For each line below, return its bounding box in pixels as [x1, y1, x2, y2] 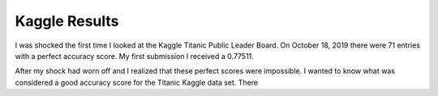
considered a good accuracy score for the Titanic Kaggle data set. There [15, 77, 259, 87]
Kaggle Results [15, 12, 119, 30]
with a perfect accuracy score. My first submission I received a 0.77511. [15, 51, 255, 61]
